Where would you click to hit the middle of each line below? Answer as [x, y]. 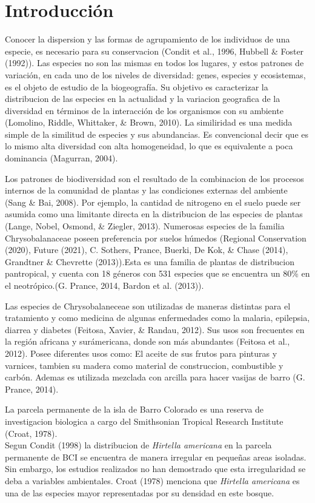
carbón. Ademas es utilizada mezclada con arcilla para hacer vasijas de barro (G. [155, 377]
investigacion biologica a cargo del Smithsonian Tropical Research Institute [144, 421]
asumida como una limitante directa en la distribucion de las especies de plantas [154, 214]
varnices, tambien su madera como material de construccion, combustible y [144, 365]
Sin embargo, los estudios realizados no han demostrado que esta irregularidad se [155, 469]
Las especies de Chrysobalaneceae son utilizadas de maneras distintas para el [148, 306]
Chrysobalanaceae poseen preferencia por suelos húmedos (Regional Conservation [156, 238]
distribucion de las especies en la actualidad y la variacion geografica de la [143, 99]
